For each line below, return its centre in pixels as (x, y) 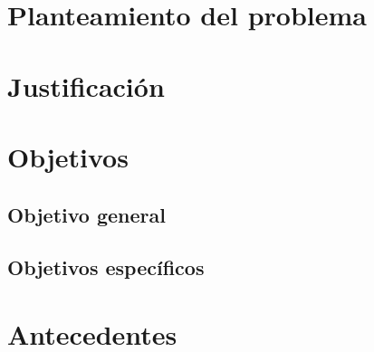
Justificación (86, 86)
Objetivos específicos (106, 267)
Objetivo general (86, 214)
